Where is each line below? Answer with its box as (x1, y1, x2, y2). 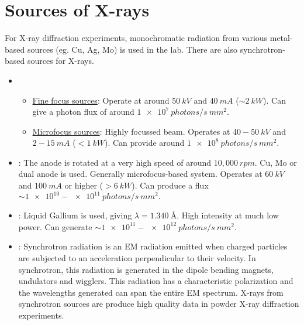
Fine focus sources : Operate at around (32, 94, 170, 106)
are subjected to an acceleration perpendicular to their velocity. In (18, 251, 256, 264)
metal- (270, 32, 293, 44)
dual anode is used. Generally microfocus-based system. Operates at (18, 167, 262, 180)
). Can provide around (104, 136, 185, 149)
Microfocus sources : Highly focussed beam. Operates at (32, 125, 230, 137)
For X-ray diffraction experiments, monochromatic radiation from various (5, 32, 268, 44)
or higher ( (64, 179, 103, 191)
